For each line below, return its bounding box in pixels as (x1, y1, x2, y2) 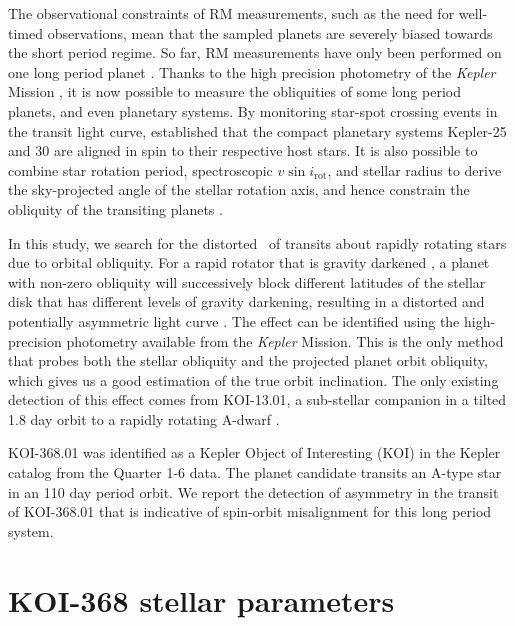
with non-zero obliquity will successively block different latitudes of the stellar (8, 271, 486, 292)
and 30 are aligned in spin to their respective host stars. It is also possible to (8, 140, 478, 161)
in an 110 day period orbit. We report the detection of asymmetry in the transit (8, 481, 499, 502)
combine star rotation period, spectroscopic (8, 159, 273, 180)
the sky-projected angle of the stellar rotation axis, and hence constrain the (8, 179, 470, 200)
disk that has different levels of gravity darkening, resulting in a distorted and (8, 291, 485, 312)
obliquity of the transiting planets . (8, 198, 223, 219)
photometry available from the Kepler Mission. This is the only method (66, 330, 504, 351)
